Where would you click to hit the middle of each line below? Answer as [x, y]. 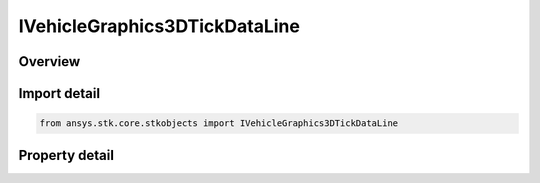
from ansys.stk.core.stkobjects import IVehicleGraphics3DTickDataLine [219, 123]
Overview [49, 61]
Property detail [66, 155]
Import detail [59, 93]
